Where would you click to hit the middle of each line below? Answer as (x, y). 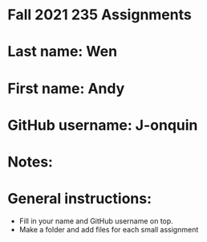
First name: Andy (66, 88)
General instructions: (80, 199)
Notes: (30, 162)
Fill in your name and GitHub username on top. (96, 221)
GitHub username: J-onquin (103, 125)
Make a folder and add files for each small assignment (109, 229)
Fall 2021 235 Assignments (99, 15)
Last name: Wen (63, 52)
